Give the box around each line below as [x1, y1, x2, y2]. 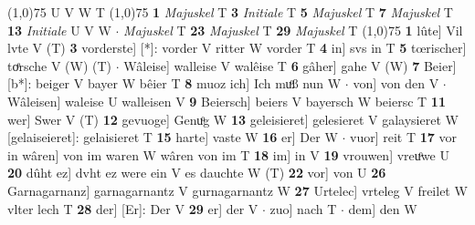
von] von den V [353, 74, 439, 93]
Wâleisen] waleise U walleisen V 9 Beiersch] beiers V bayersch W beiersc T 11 [7, 91, 446, 110]
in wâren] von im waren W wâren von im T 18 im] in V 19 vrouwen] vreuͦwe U [7, 145, 449, 164]
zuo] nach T [269, 199, 337, 218]
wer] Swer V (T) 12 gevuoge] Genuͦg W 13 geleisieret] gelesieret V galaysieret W [7, 109, 459, 128]
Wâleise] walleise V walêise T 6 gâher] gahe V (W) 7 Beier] [123, 56, 457, 75]
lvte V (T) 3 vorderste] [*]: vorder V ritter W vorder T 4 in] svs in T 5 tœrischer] [7, 38, 467, 57]
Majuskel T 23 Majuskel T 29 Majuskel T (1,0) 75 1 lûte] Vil [123, 20, 463, 39]
